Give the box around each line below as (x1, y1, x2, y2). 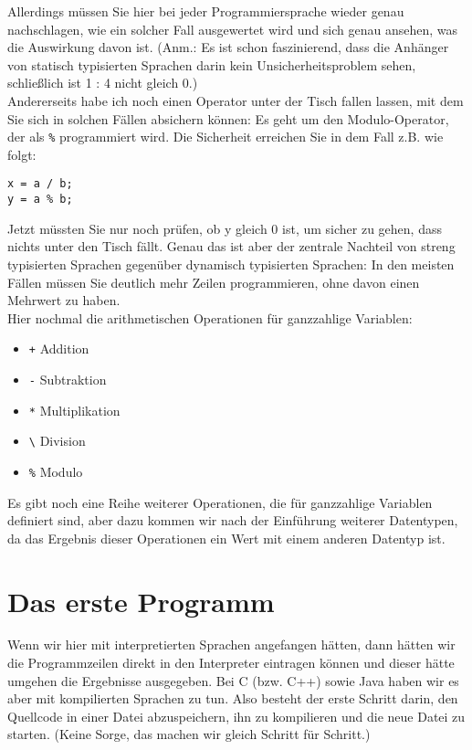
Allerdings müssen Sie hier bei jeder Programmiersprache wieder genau (7, 2, 404, 20)
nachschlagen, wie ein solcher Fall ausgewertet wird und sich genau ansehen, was (7, 19, 458, 38)
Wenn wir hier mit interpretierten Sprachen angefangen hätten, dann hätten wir (7, 635, 456, 654)
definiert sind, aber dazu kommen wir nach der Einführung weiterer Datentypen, (7, 511, 458, 530)
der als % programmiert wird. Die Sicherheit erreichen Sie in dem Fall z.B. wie (7, 127, 444, 146)
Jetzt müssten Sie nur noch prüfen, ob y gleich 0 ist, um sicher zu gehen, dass (7, 218, 442, 238)
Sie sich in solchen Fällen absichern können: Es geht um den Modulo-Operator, (7, 109, 449, 128)
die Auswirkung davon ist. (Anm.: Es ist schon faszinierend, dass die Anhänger (7, 37, 449, 57)
